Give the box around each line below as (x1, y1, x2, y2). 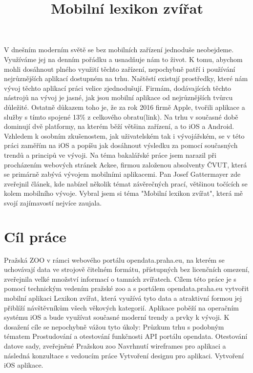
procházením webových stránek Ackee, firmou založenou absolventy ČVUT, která (4, 159, 247, 169)
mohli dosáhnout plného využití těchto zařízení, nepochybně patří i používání (4, 63, 235, 74)
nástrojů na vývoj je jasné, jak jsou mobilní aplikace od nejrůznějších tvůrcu (4, 92, 233, 103)
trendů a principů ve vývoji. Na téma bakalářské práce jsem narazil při (4, 149, 216, 160)
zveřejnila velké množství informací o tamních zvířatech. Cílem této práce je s (4, 273, 236, 284)
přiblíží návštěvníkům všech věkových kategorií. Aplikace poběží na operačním (4, 302, 239, 312)
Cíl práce (4, 226, 66, 246)
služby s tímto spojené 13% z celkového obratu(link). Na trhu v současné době (4, 111, 238, 122)
